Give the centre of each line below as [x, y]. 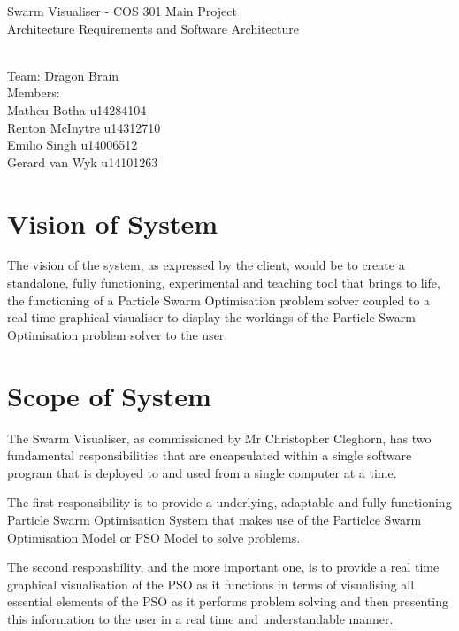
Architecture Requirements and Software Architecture [153, 28]
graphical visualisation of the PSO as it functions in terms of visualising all [211, 584]
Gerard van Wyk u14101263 [83, 162]
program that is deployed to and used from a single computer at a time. [202, 472]
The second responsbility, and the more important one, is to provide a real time [223, 567]
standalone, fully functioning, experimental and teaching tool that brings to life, [224, 283]
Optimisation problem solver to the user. [118, 334]
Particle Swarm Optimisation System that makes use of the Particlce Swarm [214, 519]
